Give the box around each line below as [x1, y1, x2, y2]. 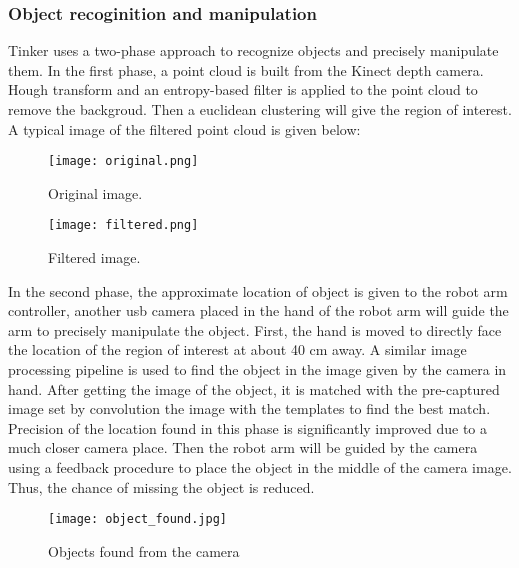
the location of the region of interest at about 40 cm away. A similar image [8, 339, 467, 360]
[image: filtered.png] [48, 218, 199, 233]
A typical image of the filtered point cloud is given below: [8, 118, 361, 139]
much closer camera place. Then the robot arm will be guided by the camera [8, 437, 478, 458]
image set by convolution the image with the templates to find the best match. [8, 398, 491, 419]
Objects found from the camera [48, 540, 240, 561]
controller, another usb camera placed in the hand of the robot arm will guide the [8, 300, 509, 321]
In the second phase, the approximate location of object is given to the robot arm [8, 280, 508, 301]
